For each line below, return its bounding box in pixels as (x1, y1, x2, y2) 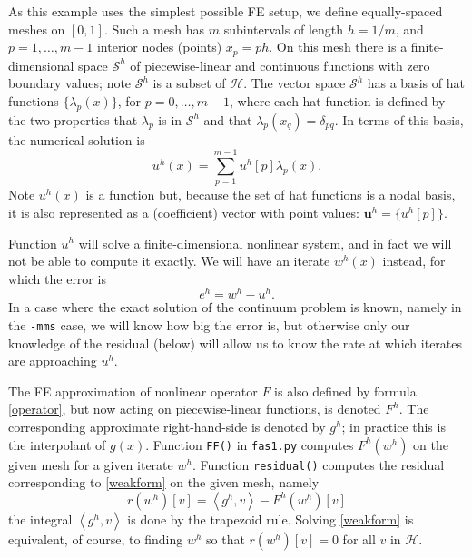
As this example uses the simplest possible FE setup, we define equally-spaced (8, 2, 443, 20)
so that (206, 529, 245, 548)
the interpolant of (8, 435, 106, 454)
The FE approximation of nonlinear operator (8, 381, 258, 400)
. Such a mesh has (103, 19, 205, 38)
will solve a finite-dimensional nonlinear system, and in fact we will (78, 233, 452, 252)
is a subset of (152, 73, 226, 93)
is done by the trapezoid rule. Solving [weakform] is (127, 509, 414, 528)
